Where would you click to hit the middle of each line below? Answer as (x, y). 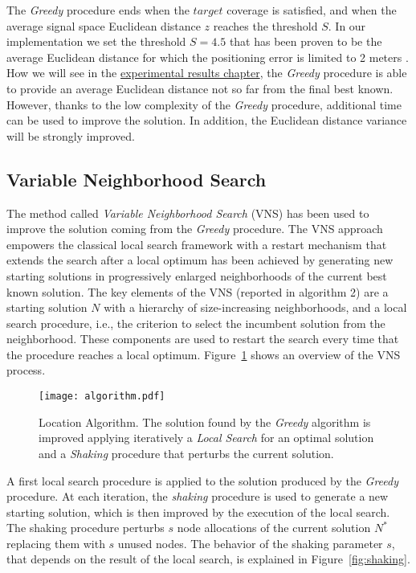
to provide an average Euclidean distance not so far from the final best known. (200, 88)
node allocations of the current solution (274, 528)
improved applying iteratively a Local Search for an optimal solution (206, 438)
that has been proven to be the (306, 41)
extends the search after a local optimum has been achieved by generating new (200, 260)
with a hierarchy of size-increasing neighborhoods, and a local (255, 307)
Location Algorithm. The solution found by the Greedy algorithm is (205, 422)
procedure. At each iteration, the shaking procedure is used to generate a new (198, 496)
